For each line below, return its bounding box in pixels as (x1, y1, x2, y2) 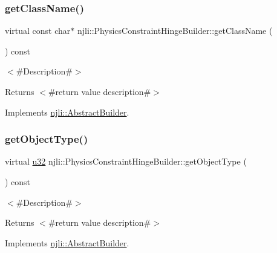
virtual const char (5, 24, 71, 37)
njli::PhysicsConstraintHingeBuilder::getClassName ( (77, 24, 273, 37)
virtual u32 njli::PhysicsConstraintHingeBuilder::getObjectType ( (5, 155, 247, 168)
